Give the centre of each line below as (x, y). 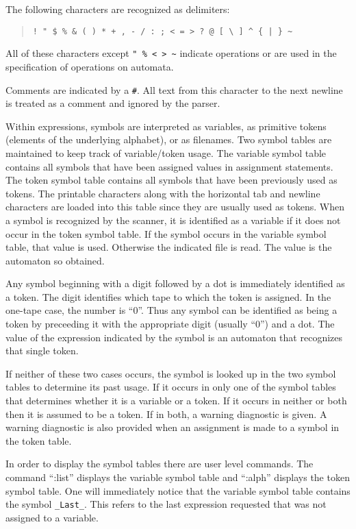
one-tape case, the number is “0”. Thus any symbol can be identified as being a (171, 310)
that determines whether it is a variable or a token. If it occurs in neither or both (176, 401)
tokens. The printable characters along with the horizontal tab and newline (163, 193)
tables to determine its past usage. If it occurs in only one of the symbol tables (171, 387)
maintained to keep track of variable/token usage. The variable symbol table (166, 152)
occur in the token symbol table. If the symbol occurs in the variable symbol (166, 233)
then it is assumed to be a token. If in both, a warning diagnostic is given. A (166, 414)
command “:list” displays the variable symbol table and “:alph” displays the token (178, 477)
